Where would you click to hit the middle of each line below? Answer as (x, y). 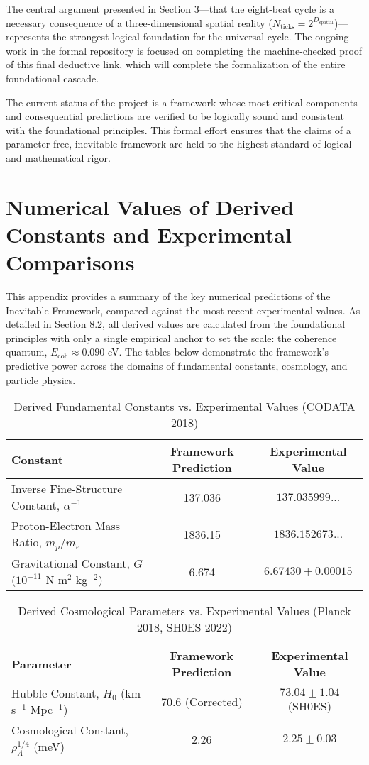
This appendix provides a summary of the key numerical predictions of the (168, 296)
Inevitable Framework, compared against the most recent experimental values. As (183, 310)
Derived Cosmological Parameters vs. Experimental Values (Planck (184, 611)
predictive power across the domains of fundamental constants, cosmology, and (177, 365)
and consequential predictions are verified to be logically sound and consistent (175, 116)
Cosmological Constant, (70, 730)
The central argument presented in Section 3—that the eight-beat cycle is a (170, 9)
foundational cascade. (53, 78)
